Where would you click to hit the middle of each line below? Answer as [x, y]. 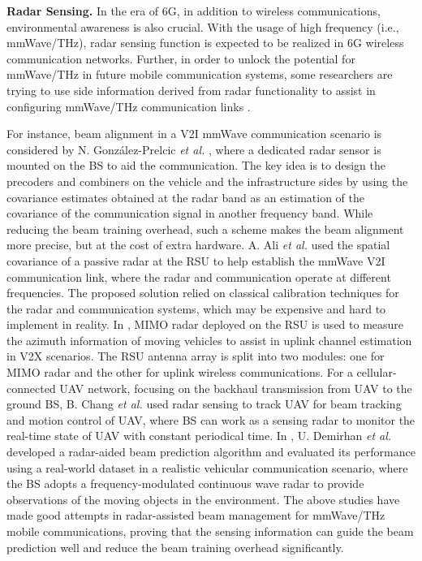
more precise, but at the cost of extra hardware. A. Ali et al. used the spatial [198, 245]
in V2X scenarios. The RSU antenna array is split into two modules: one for [196, 356]
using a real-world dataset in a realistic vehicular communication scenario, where [207, 467]
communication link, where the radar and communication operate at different [199, 276]
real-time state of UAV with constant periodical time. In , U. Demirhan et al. [199, 436]
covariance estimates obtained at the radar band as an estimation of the [186, 197]
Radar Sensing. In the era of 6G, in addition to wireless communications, [194, 11]
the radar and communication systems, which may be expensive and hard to [196, 308]
